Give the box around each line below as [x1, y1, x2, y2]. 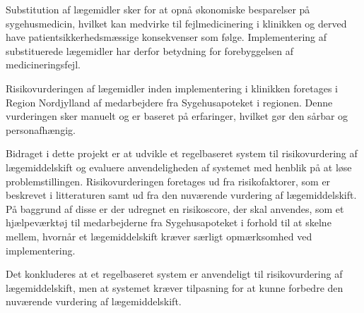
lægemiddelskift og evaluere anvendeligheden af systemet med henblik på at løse [6, 159, 352, 174]
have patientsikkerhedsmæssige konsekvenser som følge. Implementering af [6, 30, 327, 44]
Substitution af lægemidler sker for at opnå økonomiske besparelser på [6, 2, 310, 16]
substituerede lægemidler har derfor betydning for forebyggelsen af [6, 43, 293, 58]
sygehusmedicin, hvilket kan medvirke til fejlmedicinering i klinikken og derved [6, 16, 347, 30]
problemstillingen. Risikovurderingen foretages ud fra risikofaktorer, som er [6, 173, 331, 188]
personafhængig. [6, 122, 76, 137]
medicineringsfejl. [6, 57, 81, 72]
